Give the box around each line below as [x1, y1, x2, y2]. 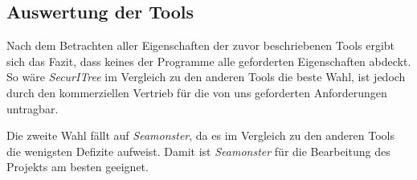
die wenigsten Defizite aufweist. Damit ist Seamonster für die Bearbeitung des [6, 142, 390, 159]
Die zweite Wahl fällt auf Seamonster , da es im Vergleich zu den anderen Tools [6, 127, 395, 144]
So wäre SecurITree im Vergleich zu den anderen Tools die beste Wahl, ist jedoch [6, 68, 406, 85]
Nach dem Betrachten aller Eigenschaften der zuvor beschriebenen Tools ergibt [6, 37, 395, 54]
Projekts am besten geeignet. [6, 158, 149, 175]
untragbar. [6, 100, 59, 117]
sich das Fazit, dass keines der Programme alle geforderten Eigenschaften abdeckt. [6, 52, 411, 69]
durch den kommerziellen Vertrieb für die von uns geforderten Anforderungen [6, 84, 387, 100]
